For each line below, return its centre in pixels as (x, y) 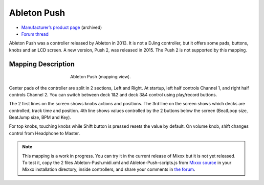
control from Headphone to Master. (44, 133)
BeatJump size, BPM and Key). (40, 117)
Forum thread (35, 34)
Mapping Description (42, 64)
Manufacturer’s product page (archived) (62, 27)
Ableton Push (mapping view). (100, 77)
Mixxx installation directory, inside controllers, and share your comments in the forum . (109, 169)
